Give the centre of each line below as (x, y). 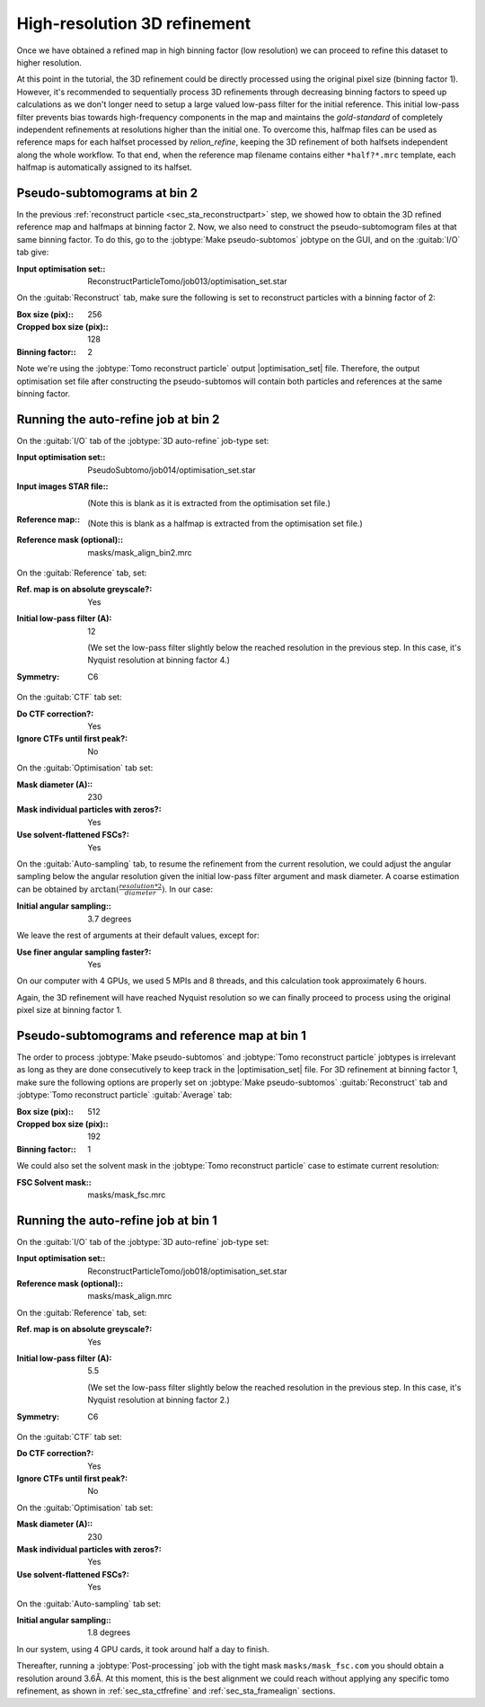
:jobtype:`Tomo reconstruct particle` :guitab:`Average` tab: (124, 1095)
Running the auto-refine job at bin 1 (117, 1220)
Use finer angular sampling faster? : (84, 952)
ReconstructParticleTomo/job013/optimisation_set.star (187, 281)
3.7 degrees (110, 919)
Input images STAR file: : (62, 486)
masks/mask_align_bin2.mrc (140, 552)
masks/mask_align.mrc (130, 1296)
